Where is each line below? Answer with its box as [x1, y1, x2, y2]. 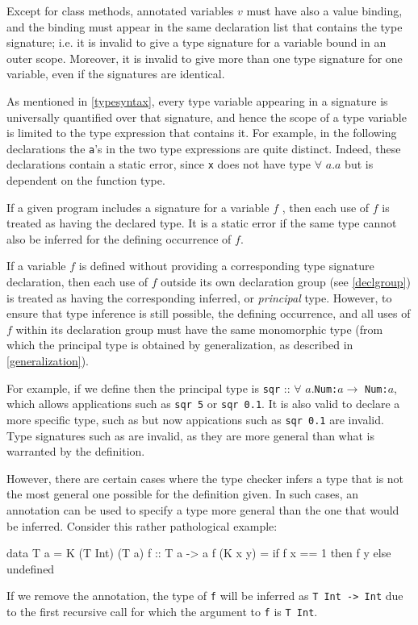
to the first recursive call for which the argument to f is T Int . [6, 602, 318, 619]
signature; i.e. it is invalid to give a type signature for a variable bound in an [6, 34, 387, 51]
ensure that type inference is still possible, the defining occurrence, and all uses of [6, 305, 411, 322]
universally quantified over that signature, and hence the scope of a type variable [6, 108, 407, 125]
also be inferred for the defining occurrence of [6, 230, 232, 247]
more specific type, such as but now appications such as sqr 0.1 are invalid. [6, 410, 384, 427]
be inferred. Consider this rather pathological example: [6, 517, 278, 534]
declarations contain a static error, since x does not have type [6, 156, 311, 173]
